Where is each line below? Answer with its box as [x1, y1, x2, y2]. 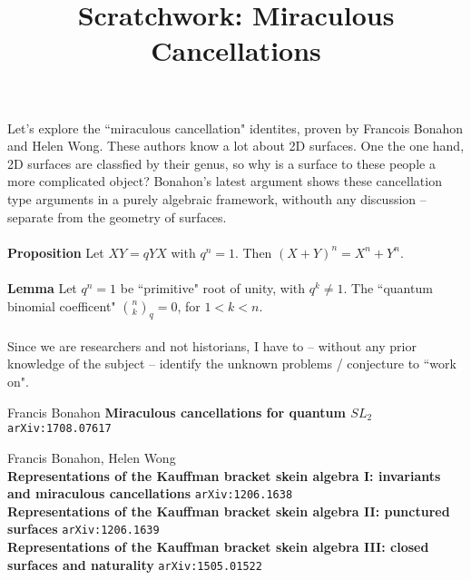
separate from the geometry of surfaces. [7, 207, 227, 226]
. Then [234, 242, 272, 261]
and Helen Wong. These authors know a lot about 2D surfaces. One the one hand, [7, 136, 465, 155]
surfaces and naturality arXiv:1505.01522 [7, 555, 262, 574]
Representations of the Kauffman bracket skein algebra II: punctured [7, 501, 450, 520]
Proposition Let [7, 242, 104, 261]
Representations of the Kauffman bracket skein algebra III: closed [7, 537, 429, 556]
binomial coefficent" [7, 296, 116, 315]
